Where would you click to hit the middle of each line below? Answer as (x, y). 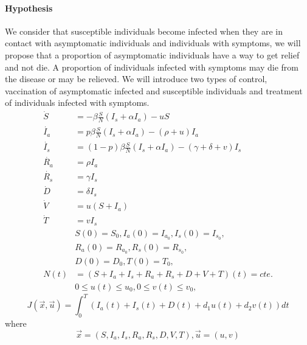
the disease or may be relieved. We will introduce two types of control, (136, 79)
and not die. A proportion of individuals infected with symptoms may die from (152, 67)
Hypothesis (29, 8)
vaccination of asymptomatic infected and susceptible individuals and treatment (154, 90)
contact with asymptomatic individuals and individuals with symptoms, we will (153, 43)
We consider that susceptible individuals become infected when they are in (144, 31)
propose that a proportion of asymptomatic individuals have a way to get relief (152, 54)
